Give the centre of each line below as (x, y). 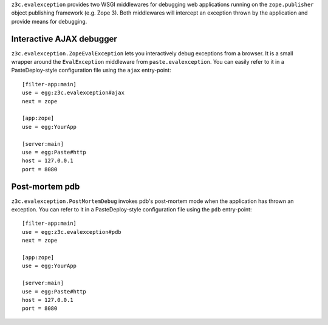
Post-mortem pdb (46, 186)
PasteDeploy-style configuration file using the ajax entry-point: (91, 70)
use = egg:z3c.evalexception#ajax (73, 93)
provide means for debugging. (49, 21)
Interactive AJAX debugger (64, 39)
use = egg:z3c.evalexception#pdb (72, 232)
